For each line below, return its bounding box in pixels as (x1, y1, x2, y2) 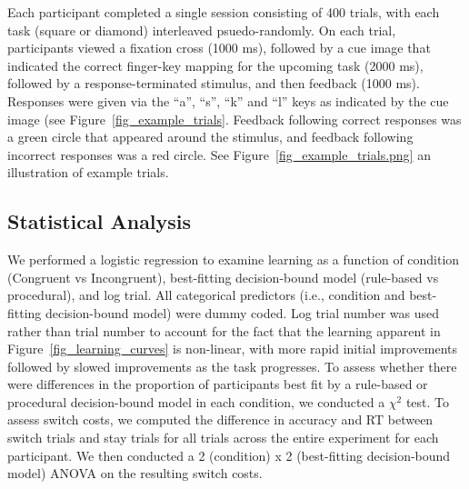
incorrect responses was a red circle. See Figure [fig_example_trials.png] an (7, 145, 431, 164)
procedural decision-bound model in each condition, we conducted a (7, 392, 385, 411)
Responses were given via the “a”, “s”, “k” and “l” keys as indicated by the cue (7, 91, 449, 110)
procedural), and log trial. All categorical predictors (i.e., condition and (7, 285, 405, 304)
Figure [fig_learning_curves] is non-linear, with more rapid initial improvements (7, 339, 458, 358)
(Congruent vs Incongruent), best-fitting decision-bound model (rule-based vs (7, 267, 439, 286)
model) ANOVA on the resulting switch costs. (7, 464, 263, 483)
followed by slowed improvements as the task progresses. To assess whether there (7, 356, 457, 375)
